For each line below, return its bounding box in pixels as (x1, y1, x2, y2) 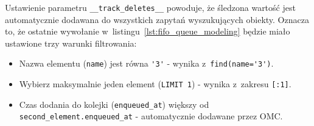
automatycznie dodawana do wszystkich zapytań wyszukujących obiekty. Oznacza (5, 13, 309, 25)
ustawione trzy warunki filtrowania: (5, 36, 137, 49)
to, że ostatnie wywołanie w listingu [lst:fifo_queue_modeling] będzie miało (5, 25, 290, 38)
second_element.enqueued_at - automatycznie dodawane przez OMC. (19, 110, 283, 122)
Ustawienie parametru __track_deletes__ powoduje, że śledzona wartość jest (5, 1, 296, 13)
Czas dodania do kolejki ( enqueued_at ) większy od (19, 98, 209, 110)
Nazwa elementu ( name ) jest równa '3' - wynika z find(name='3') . (19, 57, 274, 70)
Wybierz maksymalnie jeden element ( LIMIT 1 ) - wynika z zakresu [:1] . (19, 78, 291, 90)
